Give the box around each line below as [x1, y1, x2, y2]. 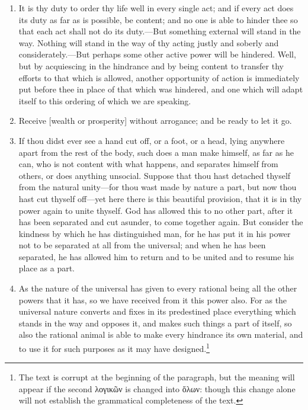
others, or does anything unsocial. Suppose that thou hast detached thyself [18, 169, 291, 181]
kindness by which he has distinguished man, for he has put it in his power [18, 227, 291, 239]
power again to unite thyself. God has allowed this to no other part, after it [18, 204, 293, 216]
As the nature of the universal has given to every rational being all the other [18, 282, 297, 294]
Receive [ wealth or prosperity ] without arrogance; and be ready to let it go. [18, 114, 292, 127]
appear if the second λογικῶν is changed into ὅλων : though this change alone [18, 382, 296, 395]
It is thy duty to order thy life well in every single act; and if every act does [18, 2, 294, 14]
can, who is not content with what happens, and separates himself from [18, 158, 278, 170]
